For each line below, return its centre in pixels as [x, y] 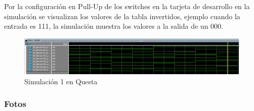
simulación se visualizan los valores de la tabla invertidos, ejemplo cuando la [122, 16]
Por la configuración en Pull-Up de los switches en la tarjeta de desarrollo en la [127, 6]
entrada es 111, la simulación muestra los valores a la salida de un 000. [114, 26]
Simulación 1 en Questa [61, 81]
